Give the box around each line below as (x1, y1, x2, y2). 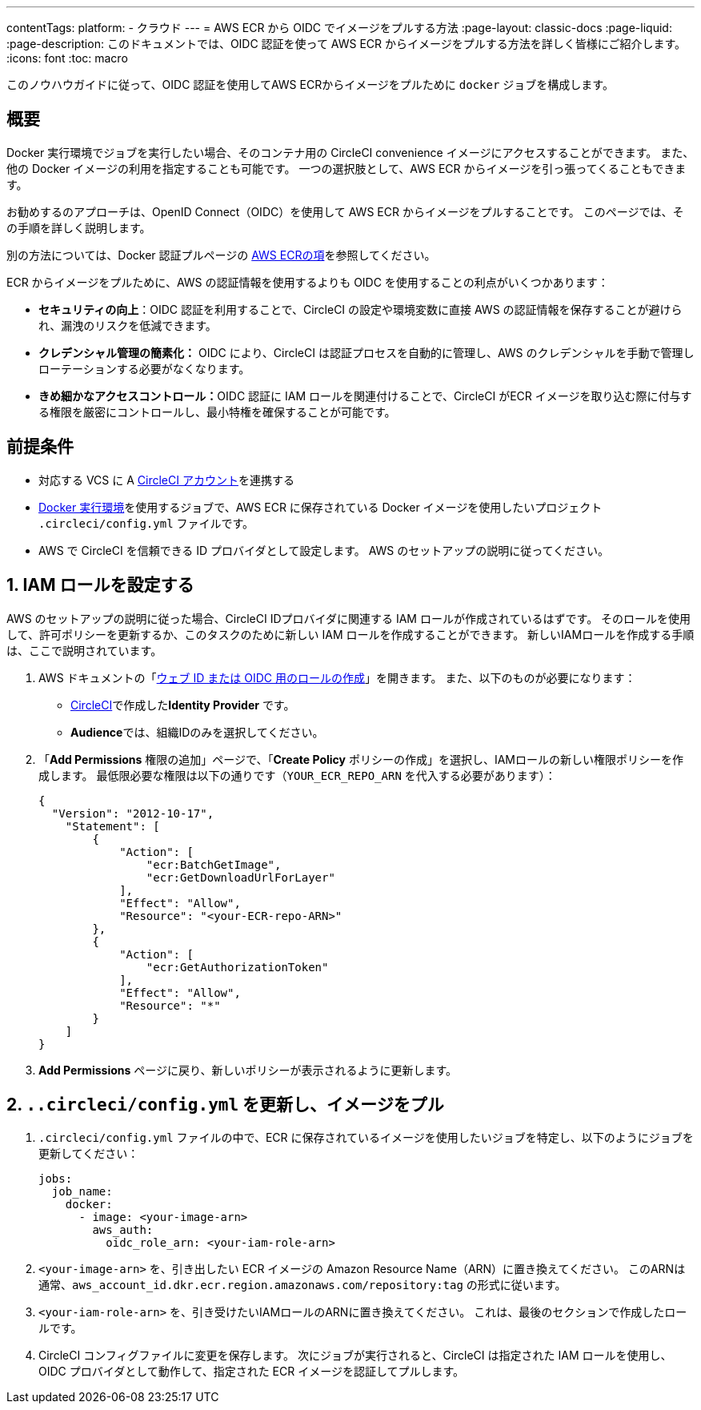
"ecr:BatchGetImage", (146, 858, 282, 871)
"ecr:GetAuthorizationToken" (146, 960, 329, 974)
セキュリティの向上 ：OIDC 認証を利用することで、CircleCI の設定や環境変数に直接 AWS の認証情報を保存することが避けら (38, 302, 683, 316)
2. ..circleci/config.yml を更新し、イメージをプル (6, 1094, 444, 1115)
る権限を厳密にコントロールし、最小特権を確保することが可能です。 (38, 404, 396, 419)
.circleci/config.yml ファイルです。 (38, 516, 254, 530)
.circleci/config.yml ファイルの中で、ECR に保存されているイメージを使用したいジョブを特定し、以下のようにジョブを (38, 1131, 694, 1145)
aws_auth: (92, 1223, 154, 1237)
